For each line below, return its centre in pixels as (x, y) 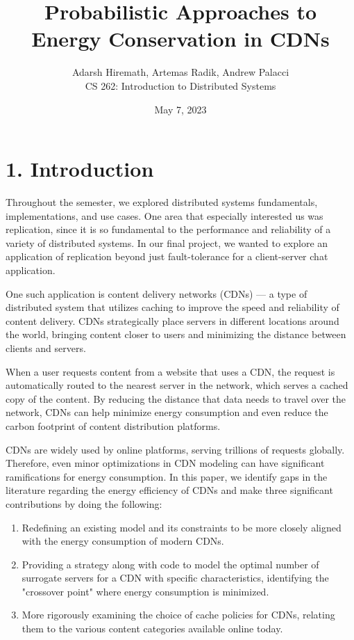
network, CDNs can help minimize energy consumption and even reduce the (167, 412)
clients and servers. (46, 347)
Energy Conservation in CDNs (180, 39)
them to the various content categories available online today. (152, 629)
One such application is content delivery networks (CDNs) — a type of (157, 293)
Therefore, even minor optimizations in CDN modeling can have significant (165, 463)
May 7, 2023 (180, 109)
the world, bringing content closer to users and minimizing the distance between (176, 334)
